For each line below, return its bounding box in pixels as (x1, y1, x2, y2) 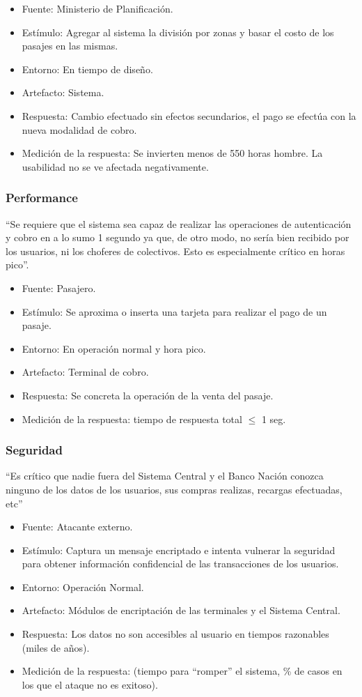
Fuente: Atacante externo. (22, 519, 133, 534)
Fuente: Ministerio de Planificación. (22, 1, 173, 15)
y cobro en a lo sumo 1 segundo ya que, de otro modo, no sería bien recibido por (6, 230, 349, 245)
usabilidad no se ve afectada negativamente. (22, 159, 209, 174)
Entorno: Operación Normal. (22, 579, 144, 594)
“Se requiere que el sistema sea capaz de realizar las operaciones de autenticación (6, 216, 352, 231)
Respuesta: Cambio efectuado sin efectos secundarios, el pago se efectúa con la (22, 108, 356, 123)
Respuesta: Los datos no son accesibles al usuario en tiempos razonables (22, 627, 329, 641)
